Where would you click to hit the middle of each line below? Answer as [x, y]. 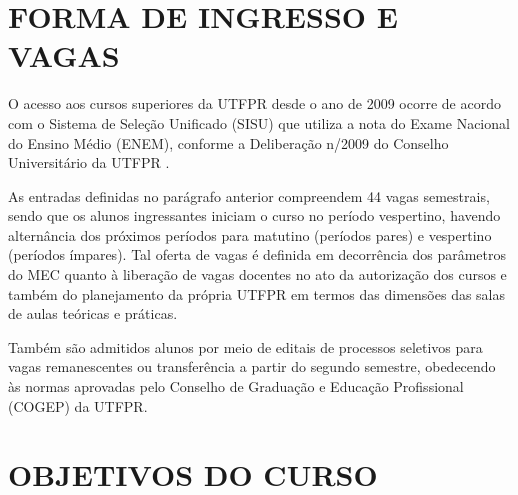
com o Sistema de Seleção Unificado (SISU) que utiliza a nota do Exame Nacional [259, 122]
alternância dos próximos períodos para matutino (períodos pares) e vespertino [250, 234]
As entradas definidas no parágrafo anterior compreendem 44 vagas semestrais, [249, 195]
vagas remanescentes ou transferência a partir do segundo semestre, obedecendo [252, 366]
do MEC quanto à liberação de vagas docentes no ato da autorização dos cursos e [257, 274]
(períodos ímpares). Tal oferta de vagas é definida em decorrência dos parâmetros [257, 254]
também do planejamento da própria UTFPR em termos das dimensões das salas [257, 293]
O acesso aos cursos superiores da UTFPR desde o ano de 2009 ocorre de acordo [254, 103]
